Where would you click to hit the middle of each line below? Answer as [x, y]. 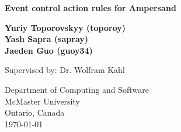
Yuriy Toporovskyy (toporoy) [65, 27]
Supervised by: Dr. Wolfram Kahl [65, 70]
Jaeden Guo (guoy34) [49, 50]
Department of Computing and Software [77, 89]
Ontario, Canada [35, 112]
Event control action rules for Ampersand [90, 8]
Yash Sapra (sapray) [47, 39]
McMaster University [42, 101]
